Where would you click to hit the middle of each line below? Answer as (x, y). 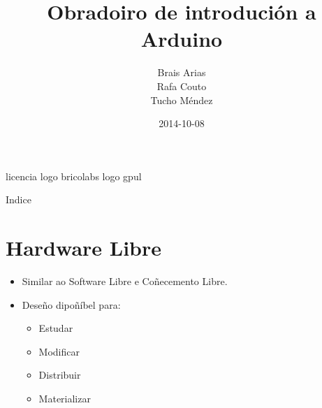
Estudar (56, 328)
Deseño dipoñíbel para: (71, 304)
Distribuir (60, 375)
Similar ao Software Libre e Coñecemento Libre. (125, 281)
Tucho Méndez (182, 100)
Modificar (59, 351)
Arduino (182, 39)
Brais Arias (182, 72)
